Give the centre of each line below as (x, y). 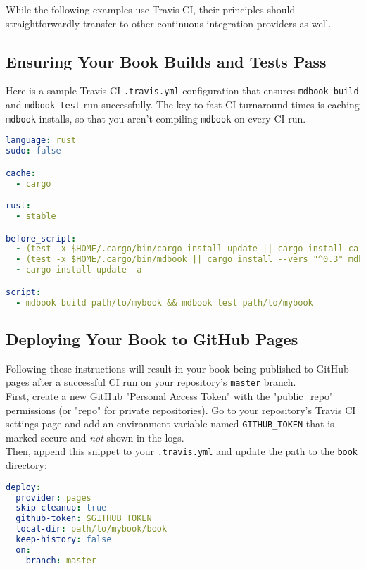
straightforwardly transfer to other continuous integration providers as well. (169, 23)
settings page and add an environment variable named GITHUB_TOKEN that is (170, 424)
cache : (21, 173)
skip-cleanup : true (61, 508)
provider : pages (53, 498)
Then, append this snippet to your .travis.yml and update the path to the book (182, 451)
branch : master (61, 560)
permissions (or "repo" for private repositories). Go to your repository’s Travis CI (181, 409)
